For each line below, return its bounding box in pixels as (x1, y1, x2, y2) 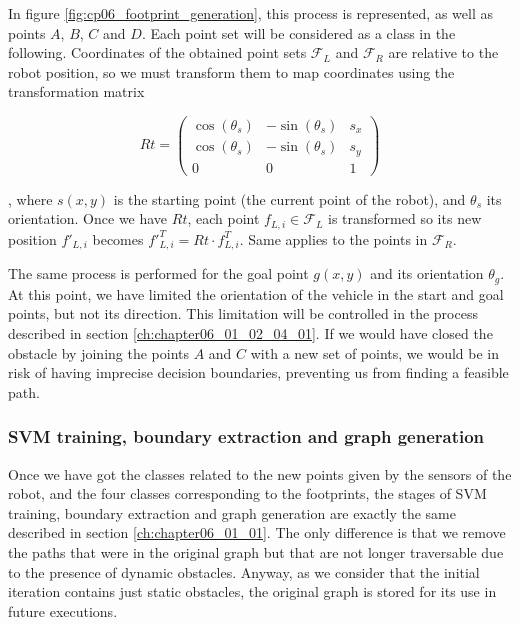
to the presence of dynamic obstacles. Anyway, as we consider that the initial (8, 561, 480, 582)
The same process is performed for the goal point (8, 263, 309, 284)
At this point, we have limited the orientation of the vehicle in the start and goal (8, 283, 504, 304)
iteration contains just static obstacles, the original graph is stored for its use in (8, 581, 497, 602)
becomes (92, 228, 144, 249)
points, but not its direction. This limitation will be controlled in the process (8, 303, 478, 324)
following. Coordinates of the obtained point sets (8, 42, 307, 63)
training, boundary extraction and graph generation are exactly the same (8, 502, 456, 523)
